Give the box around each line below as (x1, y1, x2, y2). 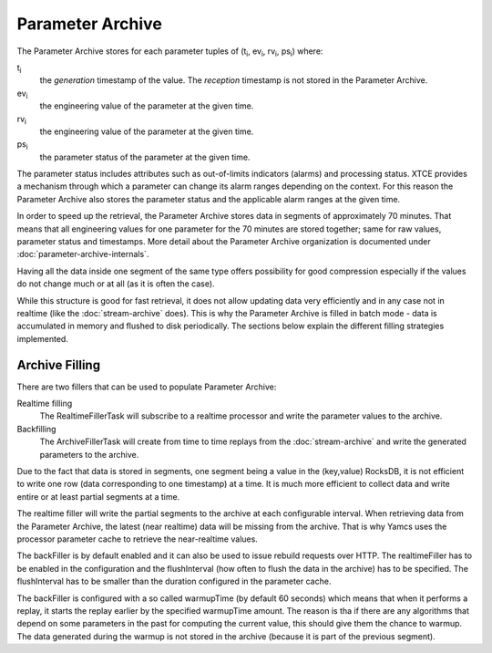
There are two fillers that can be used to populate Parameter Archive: (16, 381, 277, 392)
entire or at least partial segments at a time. (16, 491, 180, 502)
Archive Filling (16, 357, 100, 373)
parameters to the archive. (39, 449, 139, 460)
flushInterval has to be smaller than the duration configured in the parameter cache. (16, 575, 332, 587)
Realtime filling (16, 398, 73, 409)
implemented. (16, 333, 68, 344)
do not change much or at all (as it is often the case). (16, 278, 215, 289)
